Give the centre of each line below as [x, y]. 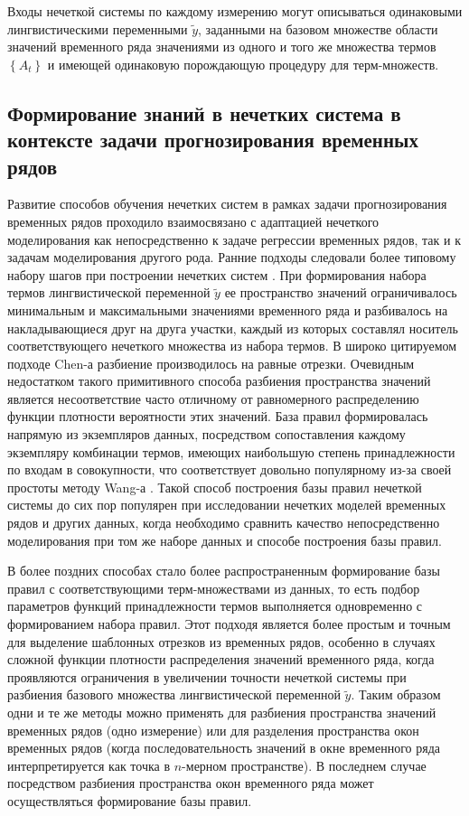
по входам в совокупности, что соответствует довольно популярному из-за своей [230, 469]
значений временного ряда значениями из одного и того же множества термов [222, 47]
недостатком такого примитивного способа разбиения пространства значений [219, 381]
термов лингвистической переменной [109, 292]
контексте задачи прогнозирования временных [213, 140]
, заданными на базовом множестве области [318, 28]
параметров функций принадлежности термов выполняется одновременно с [215, 606]
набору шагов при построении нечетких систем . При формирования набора [217, 274]
